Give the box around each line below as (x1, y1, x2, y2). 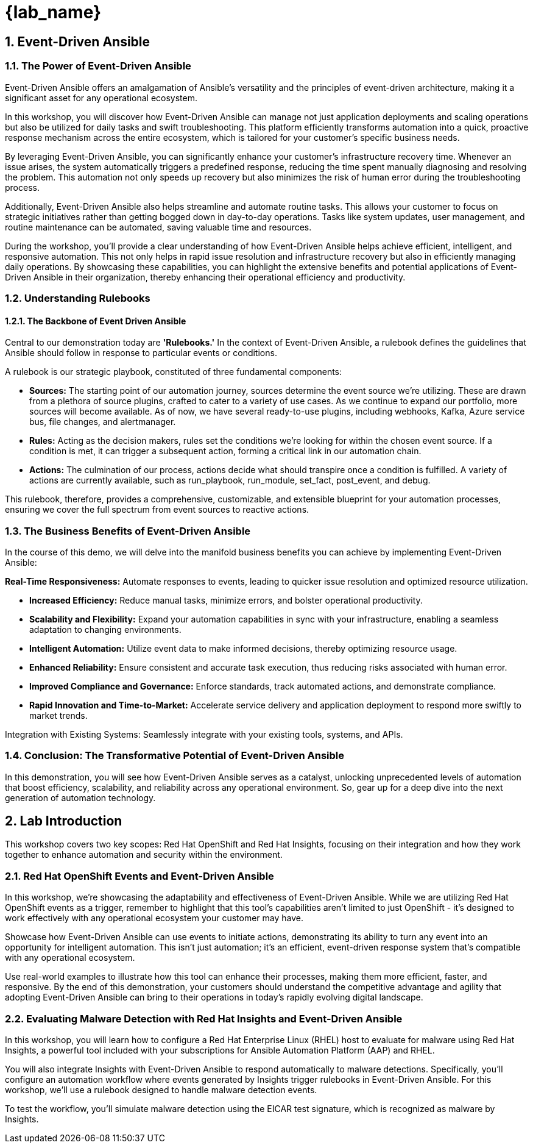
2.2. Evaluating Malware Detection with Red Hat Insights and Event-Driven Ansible (5, 1012, 403, 1025)
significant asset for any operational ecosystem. (5, 92, 198, 103)
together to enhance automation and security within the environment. (5, 849, 283, 860)
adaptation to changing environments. (29, 624, 182, 635)
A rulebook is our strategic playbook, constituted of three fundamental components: (5, 366, 342, 377)
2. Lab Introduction (5, 813, 122, 829)
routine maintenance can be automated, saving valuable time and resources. (5, 221, 312, 232)
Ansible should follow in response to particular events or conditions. (5, 348, 277, 358)
